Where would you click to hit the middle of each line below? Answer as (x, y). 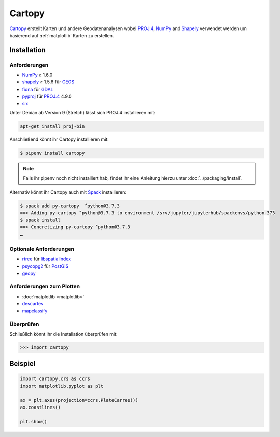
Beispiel (22, 364)
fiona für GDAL (38, 89)
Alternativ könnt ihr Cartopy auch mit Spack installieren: (68, 192)
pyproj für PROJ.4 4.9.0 (47, 96)
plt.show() (34, 421)
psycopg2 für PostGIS (45, 266)
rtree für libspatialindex (47, 259)
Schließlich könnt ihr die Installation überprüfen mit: (63, 334)
